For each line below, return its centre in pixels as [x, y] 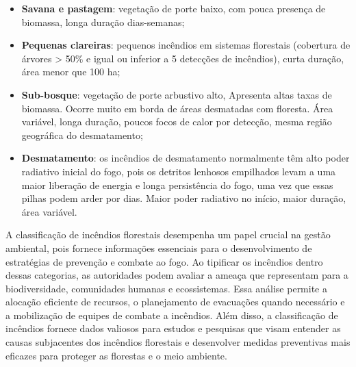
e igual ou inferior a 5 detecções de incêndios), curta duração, [215, 58]
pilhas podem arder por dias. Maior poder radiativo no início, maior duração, [184, 198]
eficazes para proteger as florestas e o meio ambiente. [116, 355]
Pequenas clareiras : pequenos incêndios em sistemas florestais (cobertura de [186, 45]
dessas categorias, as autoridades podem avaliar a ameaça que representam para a [177, 275]
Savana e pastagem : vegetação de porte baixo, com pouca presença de [174, 8]
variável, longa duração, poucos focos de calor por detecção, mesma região [177, 122]
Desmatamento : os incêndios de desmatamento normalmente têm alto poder [186, 158]
